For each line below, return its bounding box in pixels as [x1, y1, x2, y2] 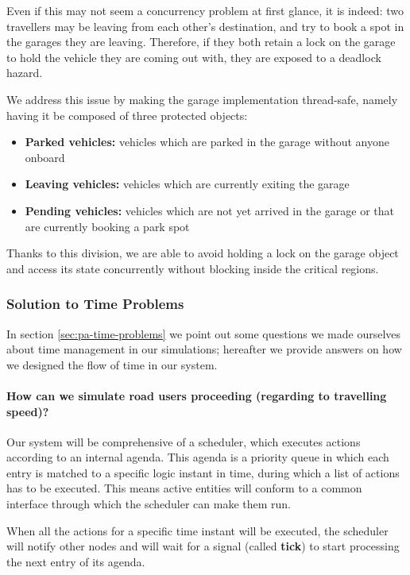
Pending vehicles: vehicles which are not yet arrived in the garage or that [25, 202, 394, 218]
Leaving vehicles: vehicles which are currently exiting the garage [25, 176, 350, 192]
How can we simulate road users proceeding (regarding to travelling [6, 387, 387, 403]
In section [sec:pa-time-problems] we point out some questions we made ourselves [6, 325, 401, 342]
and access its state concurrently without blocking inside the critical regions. [6, 260, 379, 276]
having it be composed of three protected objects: [6, 106, 248, 123]
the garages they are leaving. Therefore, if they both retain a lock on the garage [6, 33, 396, 50]
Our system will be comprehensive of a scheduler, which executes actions [6, 433, 361, 450]
